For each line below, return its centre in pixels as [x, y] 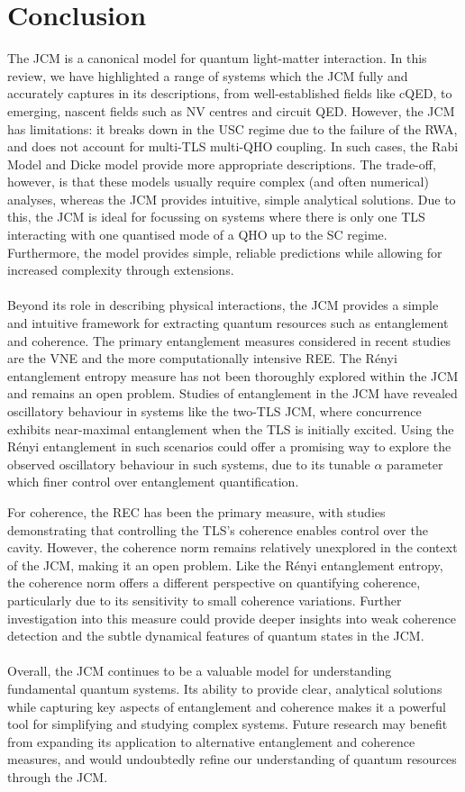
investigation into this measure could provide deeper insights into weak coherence [232, 618]
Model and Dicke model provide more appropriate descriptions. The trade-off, [222, 164]
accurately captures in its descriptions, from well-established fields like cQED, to [230, 93]
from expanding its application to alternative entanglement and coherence [211, 741]
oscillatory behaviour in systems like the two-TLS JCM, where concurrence [214, 411]
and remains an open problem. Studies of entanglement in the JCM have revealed [232, 393]
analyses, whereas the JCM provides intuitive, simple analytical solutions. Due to [232, 199]
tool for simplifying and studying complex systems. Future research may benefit [228, 724]
